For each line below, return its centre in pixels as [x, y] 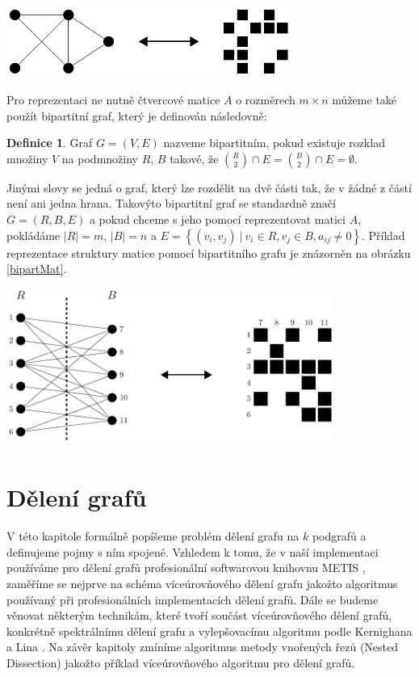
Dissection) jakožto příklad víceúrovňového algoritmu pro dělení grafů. [181, 662]
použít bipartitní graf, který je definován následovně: [137, 115]
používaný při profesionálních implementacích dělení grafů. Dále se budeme [193, 599]
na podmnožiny [100, 158]
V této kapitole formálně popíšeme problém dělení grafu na [153, 536]
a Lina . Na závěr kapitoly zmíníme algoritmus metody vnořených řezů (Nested [203, 647]
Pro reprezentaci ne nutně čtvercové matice [113, 100]
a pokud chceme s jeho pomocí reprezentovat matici [217, 219]
